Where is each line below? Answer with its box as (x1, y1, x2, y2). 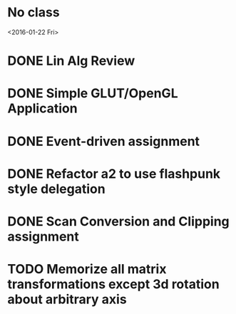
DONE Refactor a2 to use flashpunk (7, 165, 221, 182)
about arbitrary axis (7, 291, 127, 308)
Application (7, 100, 78, 117)
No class (7, 4, 60, 21)
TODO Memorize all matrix (7, 261, 167, 278)
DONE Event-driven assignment (7, 133, 200, 150)
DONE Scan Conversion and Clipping (7, 213, 230, 229)
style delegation (7, 181, 106, 197)
